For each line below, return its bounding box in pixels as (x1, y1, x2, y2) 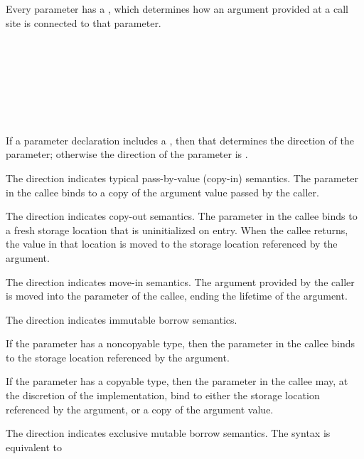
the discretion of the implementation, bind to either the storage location (6, 388, 320, 403)
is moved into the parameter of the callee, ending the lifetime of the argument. (6, 288, 348, 303)
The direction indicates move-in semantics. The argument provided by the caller (6, 274, 355, 289)
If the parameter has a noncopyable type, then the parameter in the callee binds (6, 336, 355, 351)
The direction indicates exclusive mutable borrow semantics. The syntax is (6, 426, 331, 440)
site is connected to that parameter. (6, 15, 161, 30)
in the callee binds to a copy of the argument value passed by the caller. (6, 184, 319, 199)
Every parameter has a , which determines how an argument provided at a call (6, 1, 349, 16)
